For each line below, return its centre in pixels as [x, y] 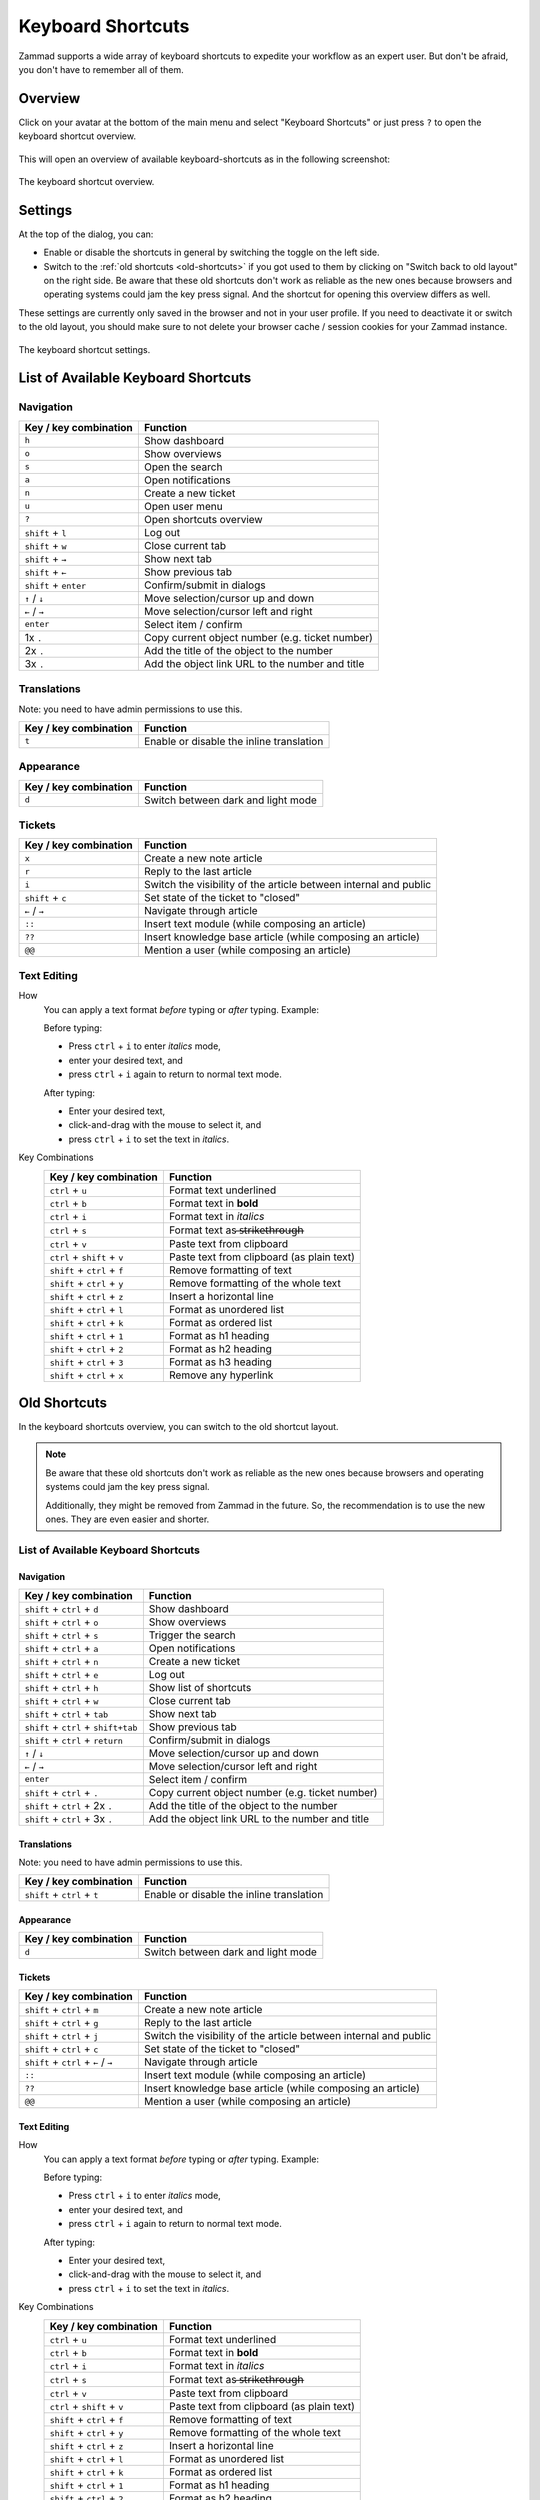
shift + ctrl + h [61, 1687]
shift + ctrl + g [61, 2023]
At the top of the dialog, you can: [86, 234]
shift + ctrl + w [61, 1700]
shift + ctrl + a [61, 1648]
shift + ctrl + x [86, 1375]
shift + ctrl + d [61, 1608]
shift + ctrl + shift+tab [81, 1727]
